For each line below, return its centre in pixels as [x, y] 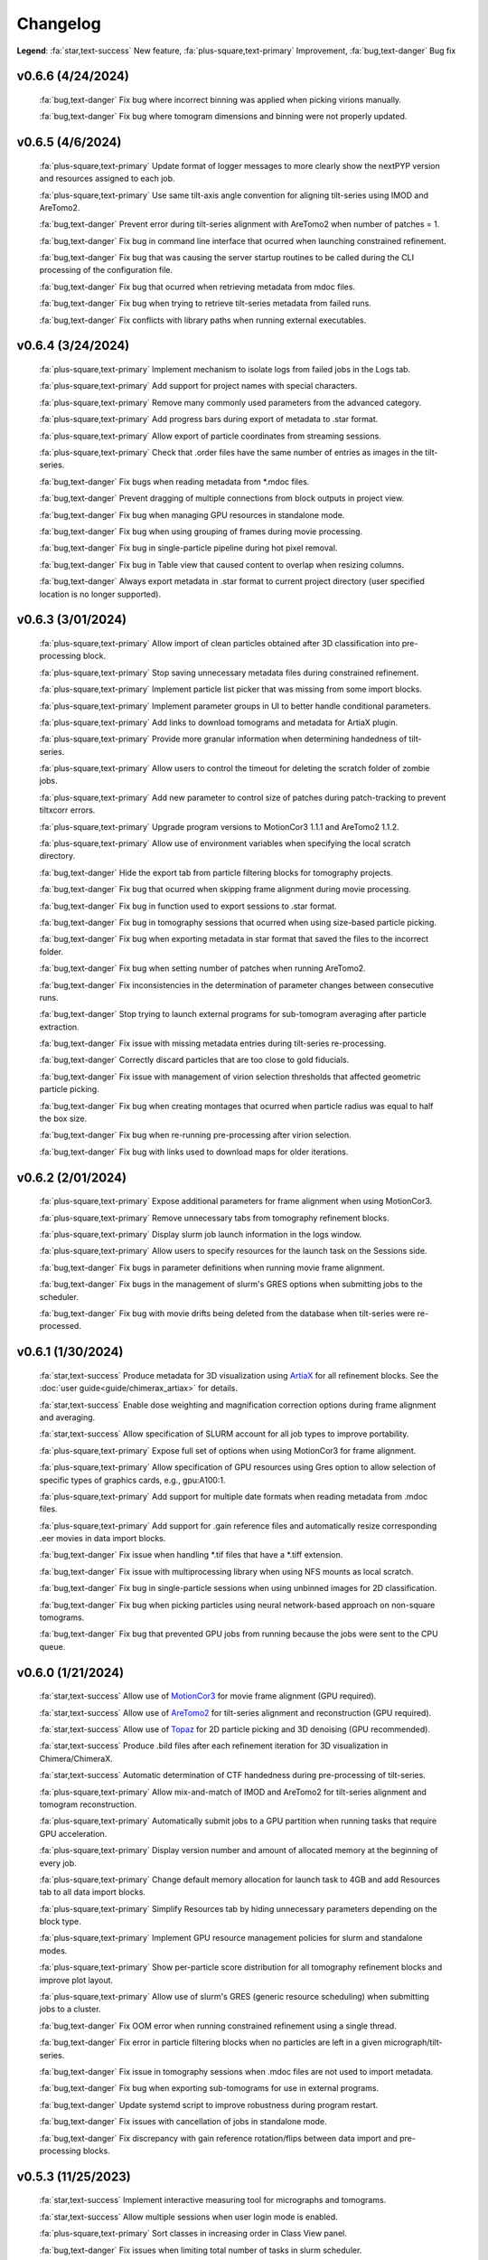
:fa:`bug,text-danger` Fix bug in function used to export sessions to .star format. [188, 906]
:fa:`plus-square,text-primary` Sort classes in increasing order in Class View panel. [193, 2234]
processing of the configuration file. [106, 270]
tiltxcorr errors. [67, 810]
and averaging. [67, 1417]
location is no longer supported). [100, 594]
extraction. [60, 1027]
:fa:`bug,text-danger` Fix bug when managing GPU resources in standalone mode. [192, 514]
